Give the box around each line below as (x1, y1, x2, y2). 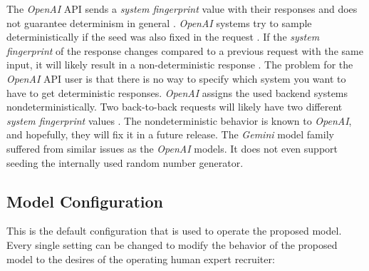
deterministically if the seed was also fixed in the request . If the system (6, 29, 320, 44)
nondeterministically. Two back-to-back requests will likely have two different (6, 99, 343, 114)
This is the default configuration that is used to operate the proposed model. (6, 223, 342, 238)
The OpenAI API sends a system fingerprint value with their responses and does (6, 1, 358, 16)
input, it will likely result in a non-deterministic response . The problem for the (6, 57, 353, 72)
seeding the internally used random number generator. (6, 155, 244, 170)
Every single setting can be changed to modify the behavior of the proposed (6, 237, 338, 252)
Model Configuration (6, 190, 164, 212)
